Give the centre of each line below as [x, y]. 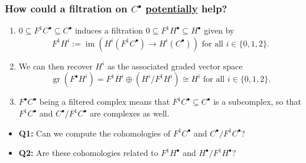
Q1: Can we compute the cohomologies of [95, 133]
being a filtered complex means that [105, 102]
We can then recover [56, 66]
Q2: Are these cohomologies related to [88, 153]
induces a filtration [109, 30]
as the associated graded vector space [175, 66]
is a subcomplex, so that [257, 102]
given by [219, 30]
